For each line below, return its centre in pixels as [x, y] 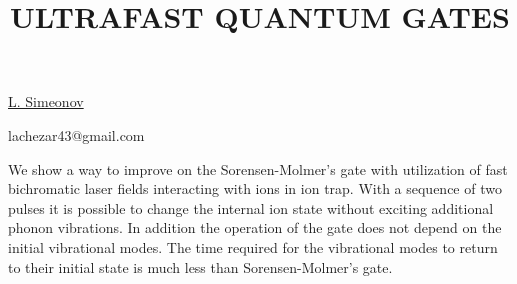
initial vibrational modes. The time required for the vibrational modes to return [253, 246]
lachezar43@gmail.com [76, 134]
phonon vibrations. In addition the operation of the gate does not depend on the [255, 227]
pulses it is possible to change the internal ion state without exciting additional [251, 207]
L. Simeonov [46, 101]
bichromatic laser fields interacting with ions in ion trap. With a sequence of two [255, 188]
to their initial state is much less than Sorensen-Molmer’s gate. [200, 266]
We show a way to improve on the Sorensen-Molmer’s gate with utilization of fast [258, 168]
